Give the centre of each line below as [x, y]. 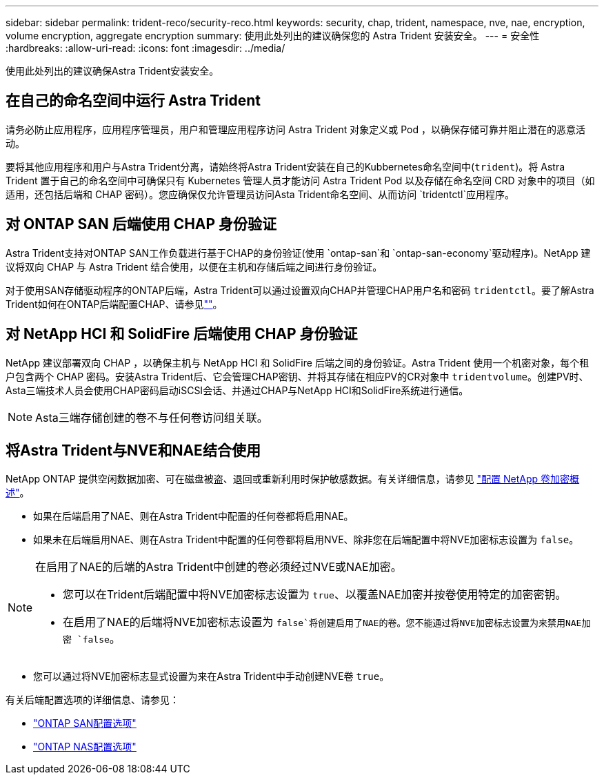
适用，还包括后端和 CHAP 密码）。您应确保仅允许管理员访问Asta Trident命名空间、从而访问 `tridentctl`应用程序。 [260, 194]
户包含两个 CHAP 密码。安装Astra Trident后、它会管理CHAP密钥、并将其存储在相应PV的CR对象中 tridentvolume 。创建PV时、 [297, 376]
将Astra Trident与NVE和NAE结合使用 [133, 450]
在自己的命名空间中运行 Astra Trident [133, 101]
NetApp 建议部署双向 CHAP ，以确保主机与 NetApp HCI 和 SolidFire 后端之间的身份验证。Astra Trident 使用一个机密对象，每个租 [298, 362]
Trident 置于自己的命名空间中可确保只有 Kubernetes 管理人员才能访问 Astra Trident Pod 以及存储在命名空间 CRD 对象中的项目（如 [300, 180]
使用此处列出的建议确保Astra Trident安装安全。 [112, 71]
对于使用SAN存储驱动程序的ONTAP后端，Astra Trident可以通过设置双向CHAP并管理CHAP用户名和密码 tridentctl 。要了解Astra [300, 290]
